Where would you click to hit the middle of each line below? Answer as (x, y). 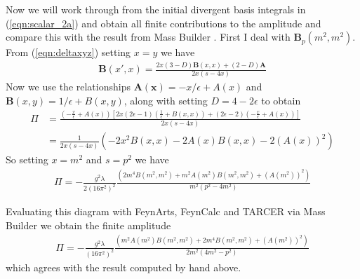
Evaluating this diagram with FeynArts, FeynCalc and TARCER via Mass (166, 211)
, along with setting (166, 101)
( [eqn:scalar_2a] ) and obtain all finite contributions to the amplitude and (164, 23)
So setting (27, 159)
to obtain (281, 101)
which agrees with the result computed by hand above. (124, 267)
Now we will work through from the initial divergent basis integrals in (156, 9)
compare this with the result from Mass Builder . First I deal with (148, 37)
